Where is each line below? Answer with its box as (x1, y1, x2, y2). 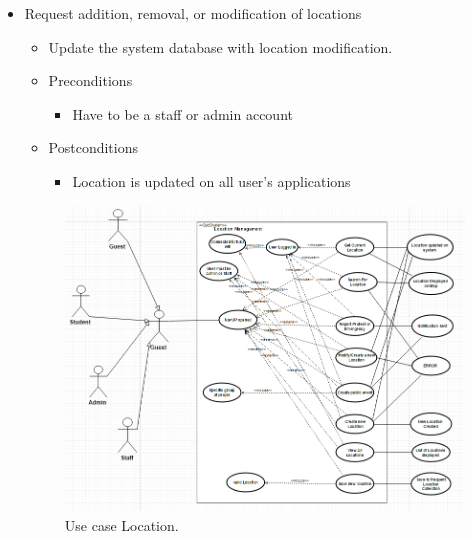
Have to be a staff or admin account (72, 103, 293, 124)
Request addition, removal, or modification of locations (24, 3, 362, 23)
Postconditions (48, 137, 139, 158)
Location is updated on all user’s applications (72, 170, 351, 191)
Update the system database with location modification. (48, 36, 393, 57)
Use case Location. (64, 514, 179, 535)
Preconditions (48, 70, 133, 91)
